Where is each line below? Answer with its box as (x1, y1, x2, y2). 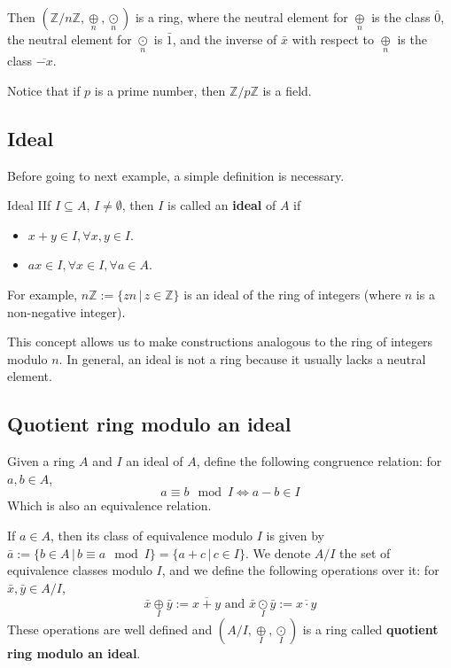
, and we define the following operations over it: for (161, 561, 439, 579)
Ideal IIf (7, 196, 51, 214)
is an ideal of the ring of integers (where (183, 284, 401, 303)
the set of (339, 543, 391, 562)
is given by (266, 525, 325, 544)
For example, (7, 284, 78, 303)
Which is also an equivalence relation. (7, 496, 212, 515)
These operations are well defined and (7, 619, 213, 638)
